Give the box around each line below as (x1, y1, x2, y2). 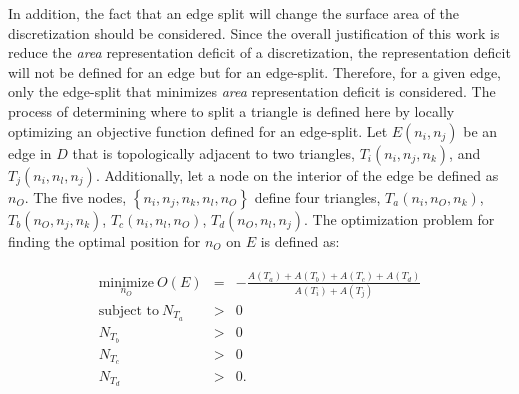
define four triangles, (254, 186, 381, 207)
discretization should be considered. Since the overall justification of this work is (8, 22, 500, 43)
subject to (98, 303, 160, 318)
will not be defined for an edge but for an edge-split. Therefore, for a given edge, (8, 61, 502, 82)
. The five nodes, (24, 186, 127, 207)
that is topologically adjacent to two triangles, (72, 142, 356, 163)
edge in (8, 142, 52, 163)
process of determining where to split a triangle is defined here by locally (8, 100, 455, 121)
